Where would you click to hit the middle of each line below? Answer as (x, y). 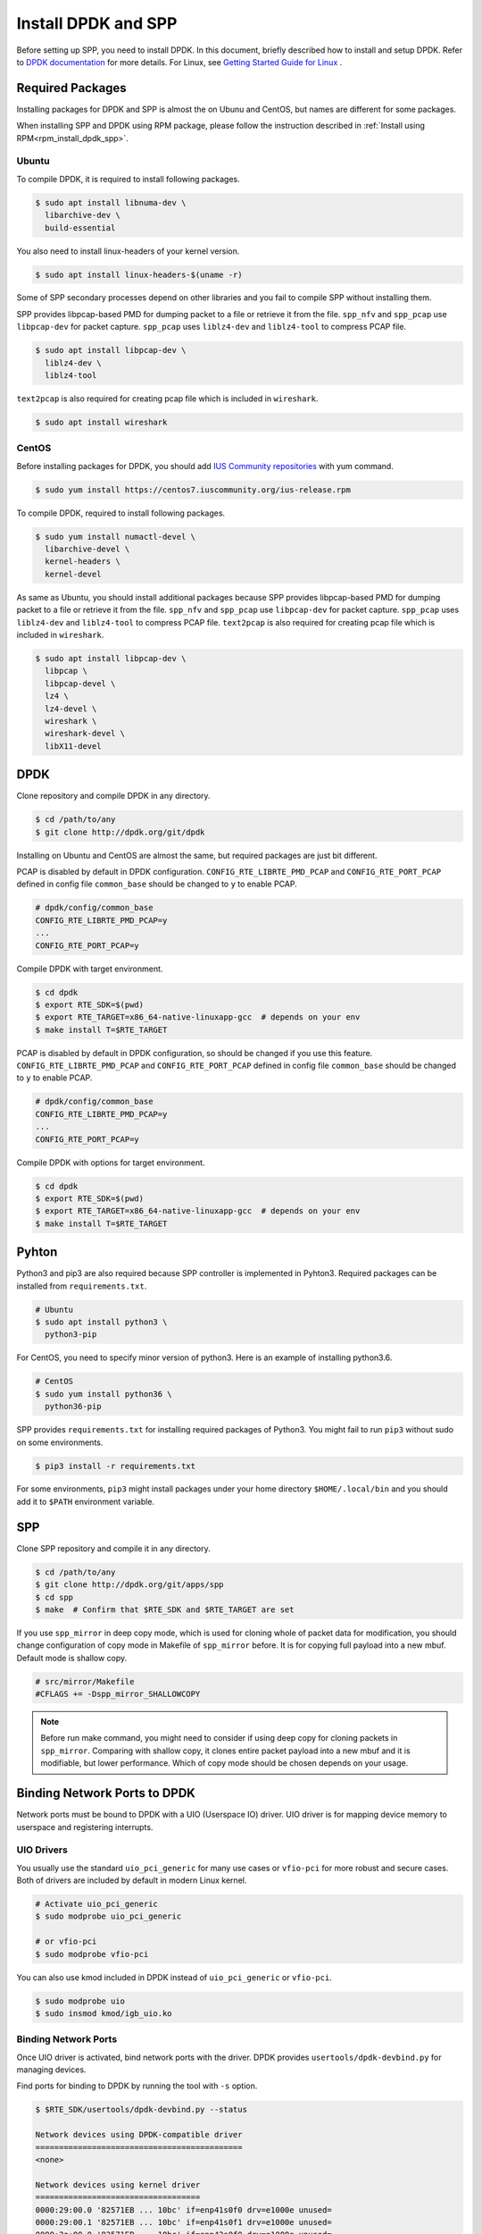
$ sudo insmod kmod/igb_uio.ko (104, 2013)
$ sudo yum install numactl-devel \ (116, 537)
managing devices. (51, 2070)
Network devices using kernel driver (118, 2184)
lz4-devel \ (71, 709)
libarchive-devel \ (87, 549)
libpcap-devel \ (80, 683)
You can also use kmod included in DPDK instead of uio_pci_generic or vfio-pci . (174, 1977)
